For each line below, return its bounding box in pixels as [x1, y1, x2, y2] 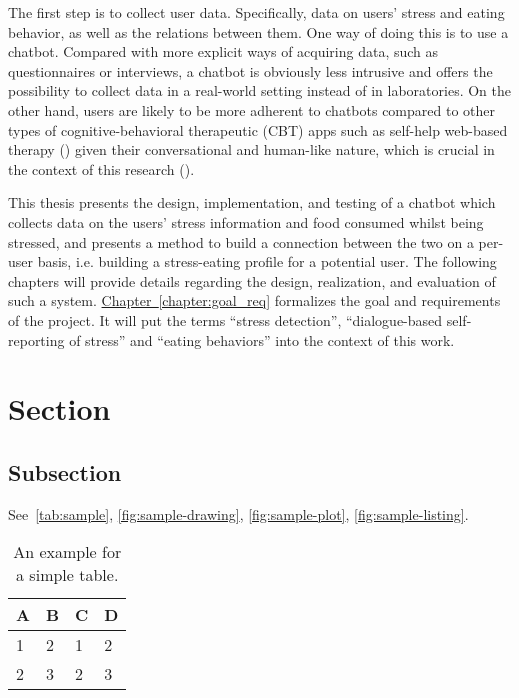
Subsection [8, 456, 122, 487]
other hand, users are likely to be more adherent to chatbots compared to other [8, 99, 495, 120]
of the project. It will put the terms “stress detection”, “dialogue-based [8, 309, 443, 330]
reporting [8, 329, 65, 350]
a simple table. [16, 563, 119, 587]
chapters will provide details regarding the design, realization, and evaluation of [8, 270, 496, 291]
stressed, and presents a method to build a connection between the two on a [8, 231, 474, 252]
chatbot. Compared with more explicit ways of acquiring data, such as [8, 41, 439, 62]
